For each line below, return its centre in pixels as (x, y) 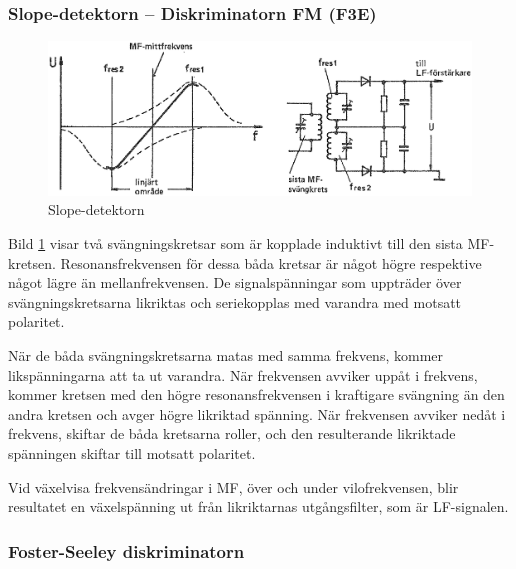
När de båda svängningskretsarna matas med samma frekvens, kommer (226, 354)
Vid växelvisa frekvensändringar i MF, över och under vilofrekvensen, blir (233, 486)
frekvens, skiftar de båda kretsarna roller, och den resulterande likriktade (232, 433)
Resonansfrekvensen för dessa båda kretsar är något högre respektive (271, 262)
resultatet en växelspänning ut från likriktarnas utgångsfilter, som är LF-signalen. (258, 506)
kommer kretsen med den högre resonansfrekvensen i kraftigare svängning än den (256, 394)
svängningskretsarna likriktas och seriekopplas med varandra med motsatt (235, 301)
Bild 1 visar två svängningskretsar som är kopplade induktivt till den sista (235, 243)
